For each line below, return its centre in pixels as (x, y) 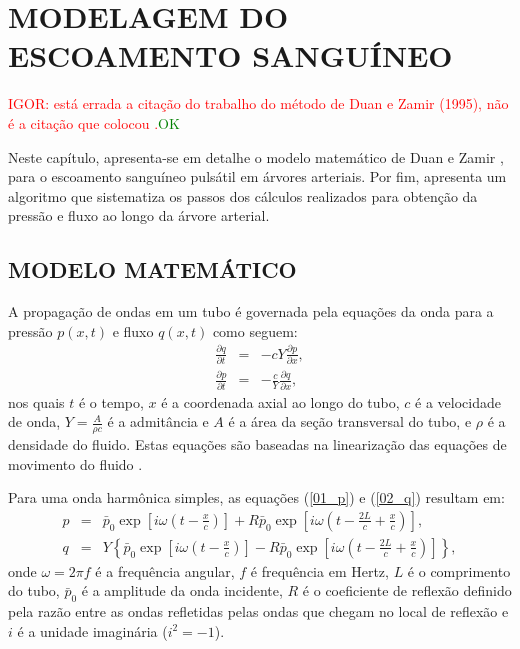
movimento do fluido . (75, 463)
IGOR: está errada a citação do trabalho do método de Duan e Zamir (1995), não (258, 103)
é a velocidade (458, 401)
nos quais (36, 401)
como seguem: (255, 330)
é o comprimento (459, 570)
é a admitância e (158, 421)
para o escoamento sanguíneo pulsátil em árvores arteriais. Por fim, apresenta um (257, 176)
